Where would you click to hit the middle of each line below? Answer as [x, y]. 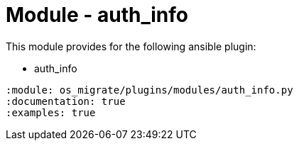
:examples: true [51, 112]
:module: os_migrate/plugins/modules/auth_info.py [149, 90]
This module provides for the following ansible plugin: [131, 46]
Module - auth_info [97, 15]
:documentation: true [66, 101]
